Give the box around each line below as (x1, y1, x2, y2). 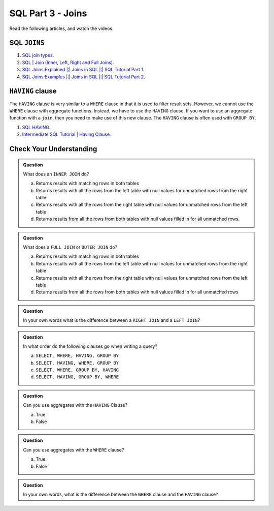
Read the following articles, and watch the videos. (9, 25, 114, 32)
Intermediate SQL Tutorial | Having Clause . (22, 131, 111, 137)
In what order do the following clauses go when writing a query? (23, 343, 157, 349)
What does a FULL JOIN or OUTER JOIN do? (23, 244, 118, 250)
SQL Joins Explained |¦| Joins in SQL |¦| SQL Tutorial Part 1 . (22, 67, 145, 73)
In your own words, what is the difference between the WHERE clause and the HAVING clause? (23, 491, 218, 498)
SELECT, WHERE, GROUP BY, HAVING (36, 367, 119, 373)
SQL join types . (22, 52, 54, 58)
